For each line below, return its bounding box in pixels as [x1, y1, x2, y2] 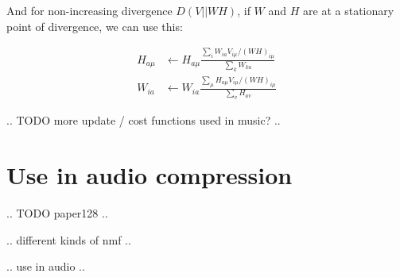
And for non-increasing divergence [6, 2, 173, 18]
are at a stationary [303, 2, 394, 18]
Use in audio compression [6, 159, 293, 191]
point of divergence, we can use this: [6, 17, 183, 34]
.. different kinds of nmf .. [6, 231, 131, 248]
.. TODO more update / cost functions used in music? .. [6, 112, 281, 129]
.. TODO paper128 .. [6, 205, 108, 221]
